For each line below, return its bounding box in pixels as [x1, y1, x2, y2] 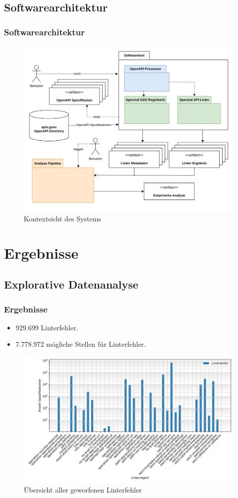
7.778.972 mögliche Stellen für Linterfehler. [15, 339, 146, 349]
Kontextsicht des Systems [24, 213, 101, 223]
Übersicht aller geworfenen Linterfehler [24, 484, 142, 495]
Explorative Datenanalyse [4, 277, 138, 292]
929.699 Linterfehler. [15, 322, 78, 332]
